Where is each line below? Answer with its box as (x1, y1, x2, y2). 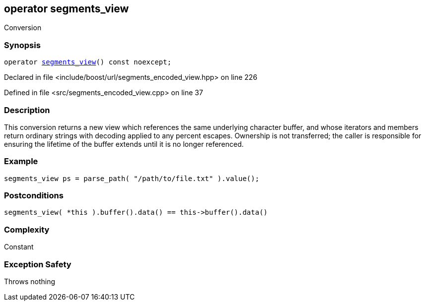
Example (4, 156, 38, 167)
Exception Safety (4, 259, 71, 269)
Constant (4, 243, 34, 251)
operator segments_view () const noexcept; (4, 58, 172, 66)
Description (4, 105, 50, 115)
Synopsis (4, 40, 41, 50)
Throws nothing (4, 277, 56, 286)
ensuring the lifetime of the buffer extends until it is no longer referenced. (4, 139, 244, 148)
